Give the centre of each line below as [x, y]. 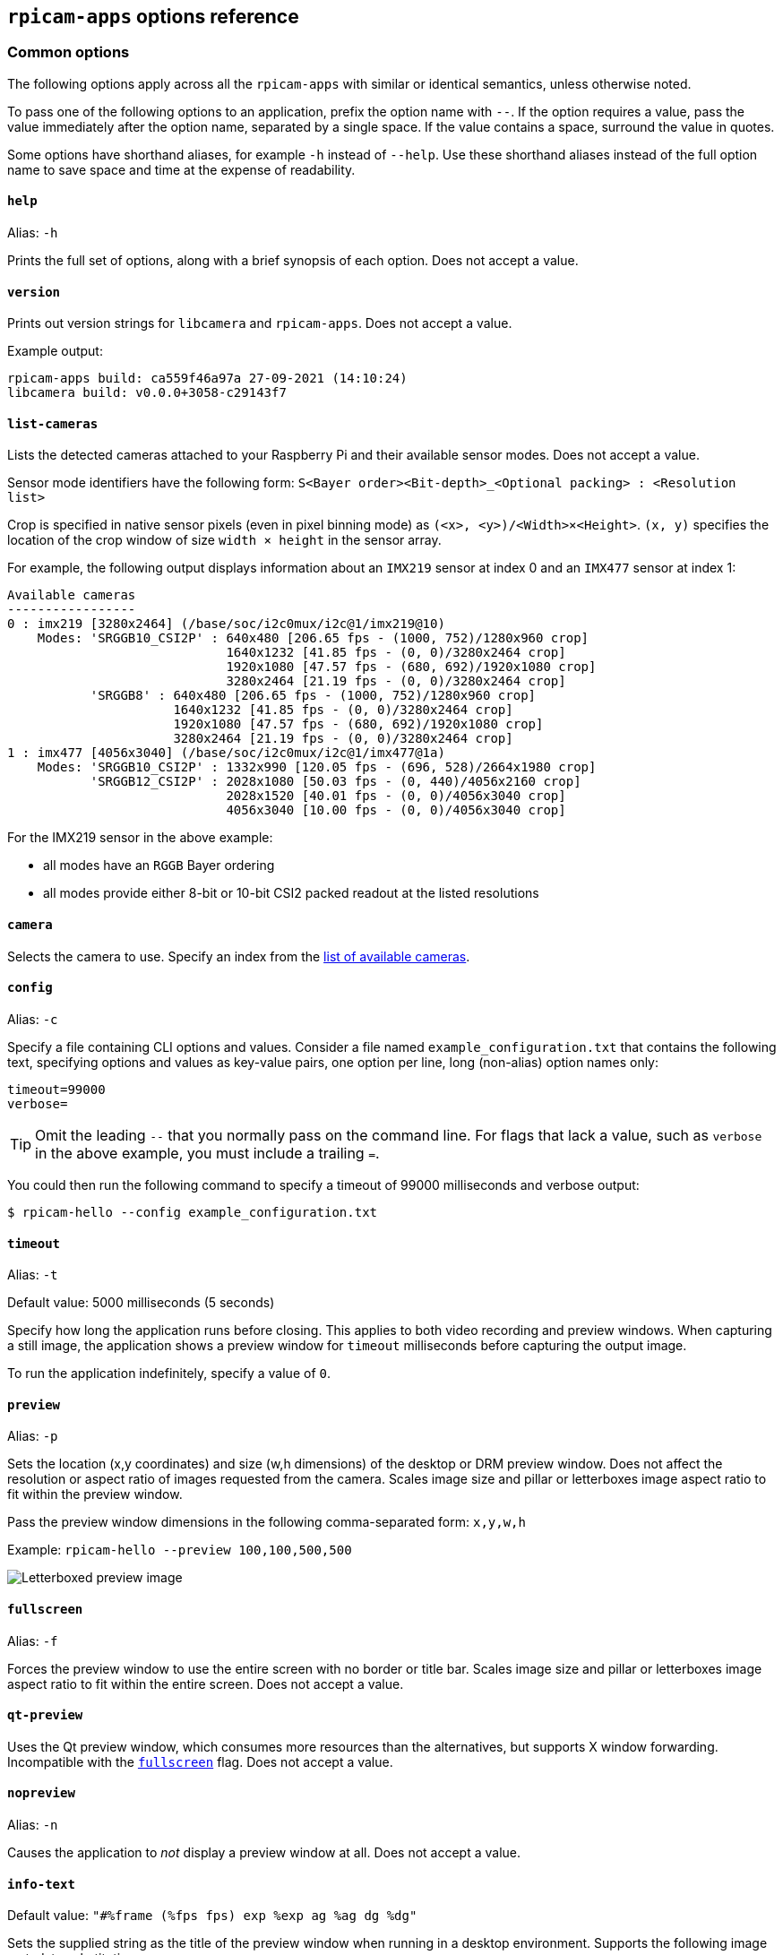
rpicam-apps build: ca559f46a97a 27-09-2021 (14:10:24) [207, 379]
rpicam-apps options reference [153, 17]
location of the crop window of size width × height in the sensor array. [224, 540]
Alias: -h [33, 233]
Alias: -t [33, 1275]
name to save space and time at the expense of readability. [181, 169]
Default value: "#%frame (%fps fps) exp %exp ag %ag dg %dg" [212, 1916]
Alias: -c [33, 1019]
